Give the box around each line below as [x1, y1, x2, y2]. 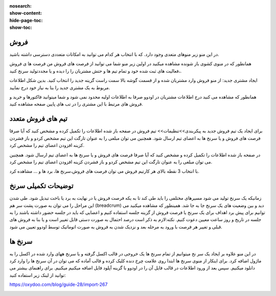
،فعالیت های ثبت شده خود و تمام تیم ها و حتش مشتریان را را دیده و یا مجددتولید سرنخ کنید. [9, 68, 181, 74]
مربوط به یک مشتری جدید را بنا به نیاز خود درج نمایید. [9, 84, 110, 91]
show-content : [9, 10, 42, 16]
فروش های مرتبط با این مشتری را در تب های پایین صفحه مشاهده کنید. [9, 101, 143, 107]
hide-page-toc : [9, 17, 43, 23]
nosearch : [9, 3, 32, 9]
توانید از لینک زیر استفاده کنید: [9, 272, 66, 278]
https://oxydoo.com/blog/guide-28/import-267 [9, 282, 108, 288]
